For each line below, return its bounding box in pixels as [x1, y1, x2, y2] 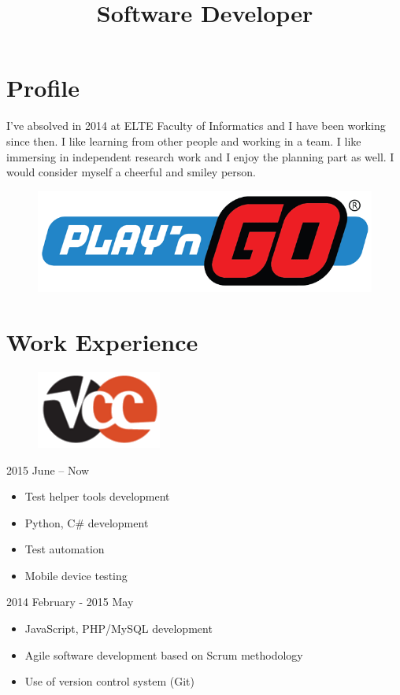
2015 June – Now [6, 461, 90, 478]
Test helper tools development [24, 488, 170, 505]
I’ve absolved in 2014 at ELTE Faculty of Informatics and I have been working [6, 117, 386, 134]
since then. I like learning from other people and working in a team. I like [6, 132, 361, 149]
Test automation [24, 541, 105, 557]
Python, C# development [24, 514, 149, 530]
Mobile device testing [24, 567, 128, 583]
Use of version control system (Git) [24, 673, 194, 689]
